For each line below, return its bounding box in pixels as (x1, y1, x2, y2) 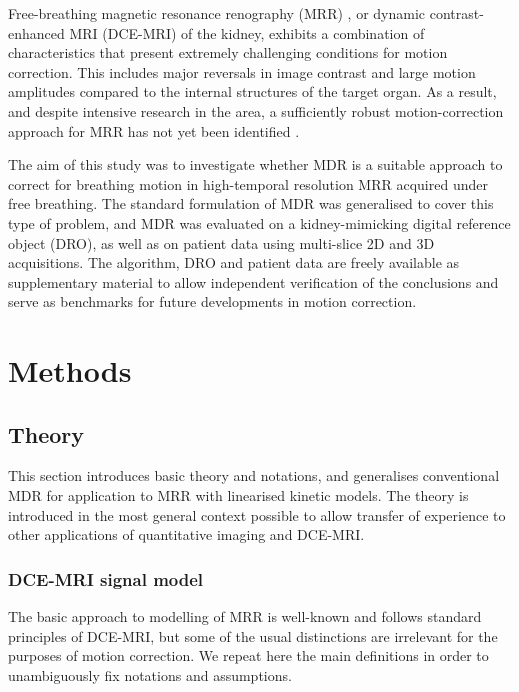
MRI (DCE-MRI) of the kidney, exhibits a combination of (69, 22, 425, 43)
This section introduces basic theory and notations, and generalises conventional (8, 465, 500, 486)
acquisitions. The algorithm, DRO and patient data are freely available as (8, 252, 460, 273)
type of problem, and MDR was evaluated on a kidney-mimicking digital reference (8, 212, 511, 233)
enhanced (8, 22, 65, 43)
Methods (8, 350, 132, 391)
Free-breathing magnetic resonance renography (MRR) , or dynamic (8, 3, 426, 23)
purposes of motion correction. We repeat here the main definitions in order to (8, 645, 489, 666)
